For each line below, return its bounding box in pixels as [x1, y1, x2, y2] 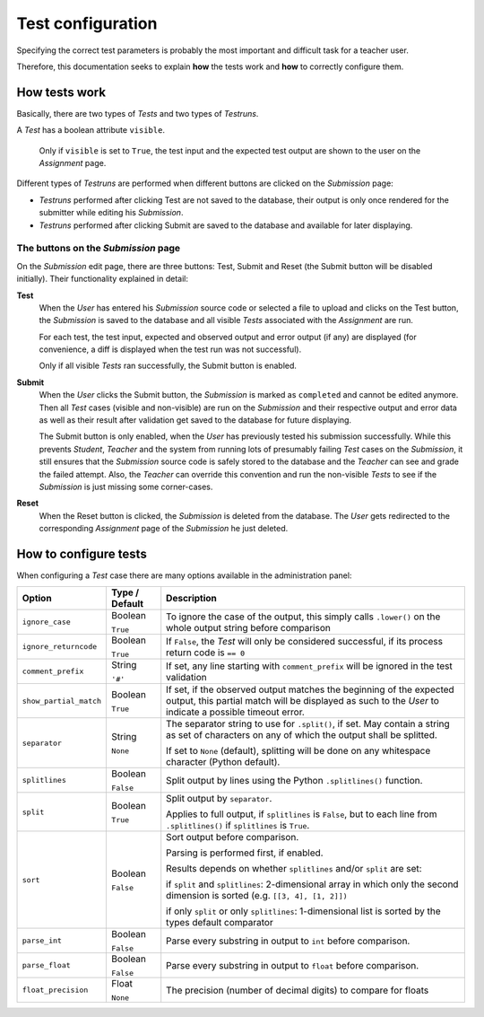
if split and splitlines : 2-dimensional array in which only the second [166, 878, 459, 890]
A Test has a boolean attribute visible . [16, 125, 166, 136]
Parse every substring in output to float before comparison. [166, 959, 419, 971]
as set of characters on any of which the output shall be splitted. [166, 729, 438, 741]
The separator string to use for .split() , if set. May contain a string [166, 718, 450, 731]
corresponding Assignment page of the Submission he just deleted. [39, 523, 289, 534]
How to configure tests [16, 546, 147, 561]
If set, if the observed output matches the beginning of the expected [166, 683, 454, 696]
